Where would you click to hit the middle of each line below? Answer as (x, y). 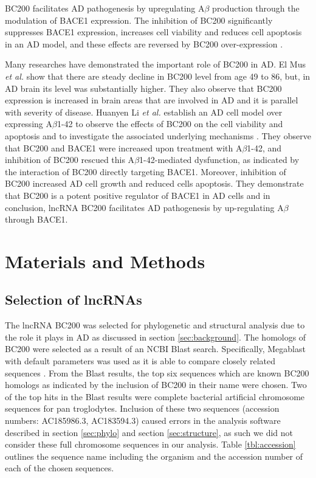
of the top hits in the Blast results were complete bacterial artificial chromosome (155, 396)
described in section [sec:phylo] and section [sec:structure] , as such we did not (149, 432)
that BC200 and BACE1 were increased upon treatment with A (124, 147)
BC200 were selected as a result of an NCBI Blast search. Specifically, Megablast (155, 349)
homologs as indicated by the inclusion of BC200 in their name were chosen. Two (156, 385)
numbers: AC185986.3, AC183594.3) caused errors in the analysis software (143, 421)
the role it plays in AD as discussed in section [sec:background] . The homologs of (156, 337)
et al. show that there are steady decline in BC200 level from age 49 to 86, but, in (158, 76)
